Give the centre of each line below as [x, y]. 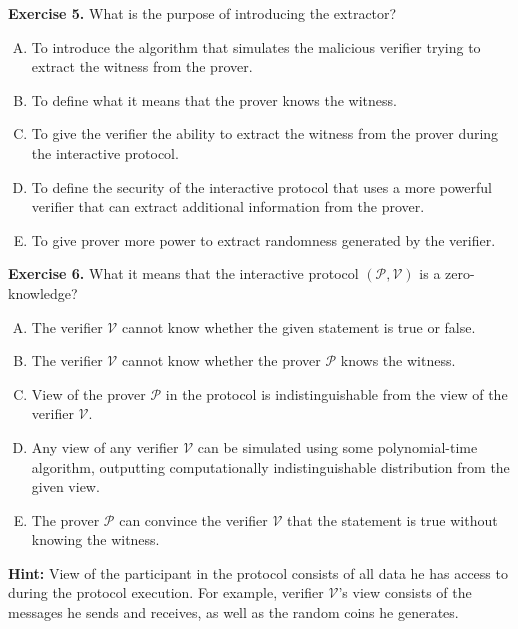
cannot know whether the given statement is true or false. [298, 326]
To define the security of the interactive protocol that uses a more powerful [261, 186]
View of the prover [88, 393]
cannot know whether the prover [221, 360]
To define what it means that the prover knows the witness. [214, 99]
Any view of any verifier [105, 446]
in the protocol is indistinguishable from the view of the [336, 393]
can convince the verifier [193, 519]
